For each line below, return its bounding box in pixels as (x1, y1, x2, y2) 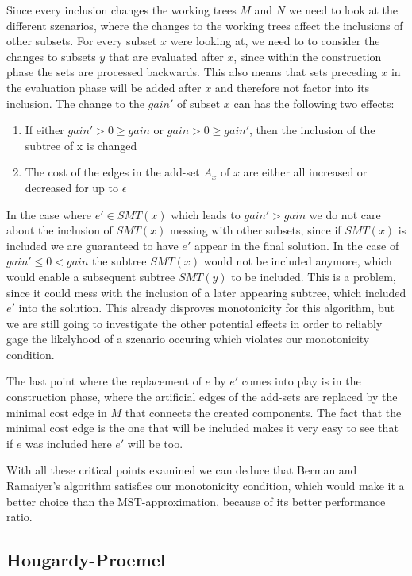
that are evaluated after (108, 48, 224, 64)
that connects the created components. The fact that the (125, 404, 402, 420)
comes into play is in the (241, 373, 361, 389)
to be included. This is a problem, (231, 268, 396, 284)
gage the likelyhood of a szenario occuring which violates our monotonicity (6, 331, 370, 347)
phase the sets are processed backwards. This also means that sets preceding (6, 64, 378, 80)
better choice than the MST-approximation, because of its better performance (6, 493, 386, 509)
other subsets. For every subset (6, 33, 157, 49)
